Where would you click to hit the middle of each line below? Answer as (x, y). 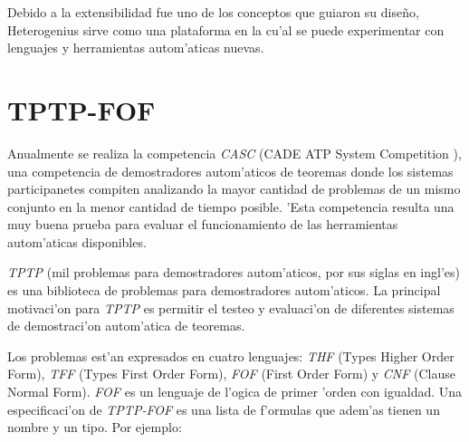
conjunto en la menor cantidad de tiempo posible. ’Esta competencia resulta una (231, 206)
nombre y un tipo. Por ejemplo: (95, 427)
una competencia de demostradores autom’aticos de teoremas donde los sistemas (230, 171)
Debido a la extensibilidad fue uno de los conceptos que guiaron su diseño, (213, 12)
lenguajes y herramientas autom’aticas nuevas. (136, 48)
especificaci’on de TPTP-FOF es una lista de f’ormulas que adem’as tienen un (224, 409)
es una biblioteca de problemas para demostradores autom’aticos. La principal (224, 290)
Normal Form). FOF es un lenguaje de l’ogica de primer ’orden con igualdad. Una (235, 392)
